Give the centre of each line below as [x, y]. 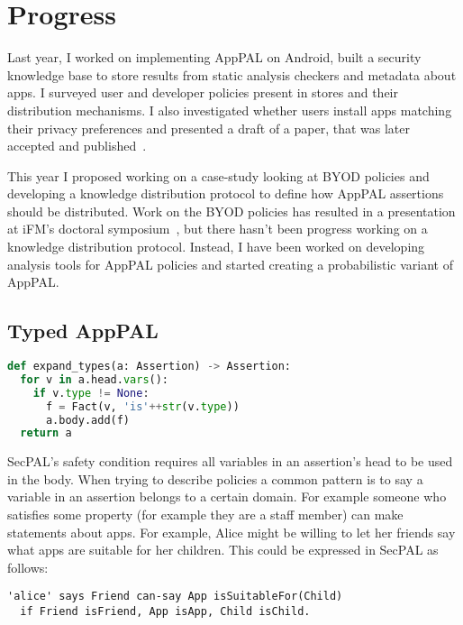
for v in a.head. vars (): [95, 379]
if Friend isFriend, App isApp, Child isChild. [165, 612]
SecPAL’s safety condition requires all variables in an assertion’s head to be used [230, 461]
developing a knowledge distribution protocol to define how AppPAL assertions [226, 193]
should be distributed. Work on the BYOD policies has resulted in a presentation [231, 211]
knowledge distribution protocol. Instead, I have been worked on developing [216, 247]
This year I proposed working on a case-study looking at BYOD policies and [218, 175]
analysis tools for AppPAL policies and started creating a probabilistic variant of [230, 264]
